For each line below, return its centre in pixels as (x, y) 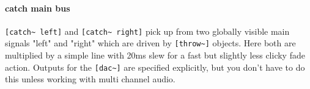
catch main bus (38, 8)
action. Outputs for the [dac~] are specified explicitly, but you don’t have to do (155, 67)
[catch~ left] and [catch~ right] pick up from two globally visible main (147, 31)
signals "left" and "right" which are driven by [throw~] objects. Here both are (150, 43)
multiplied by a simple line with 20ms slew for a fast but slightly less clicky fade (155, 55)
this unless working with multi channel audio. (90, 79)
